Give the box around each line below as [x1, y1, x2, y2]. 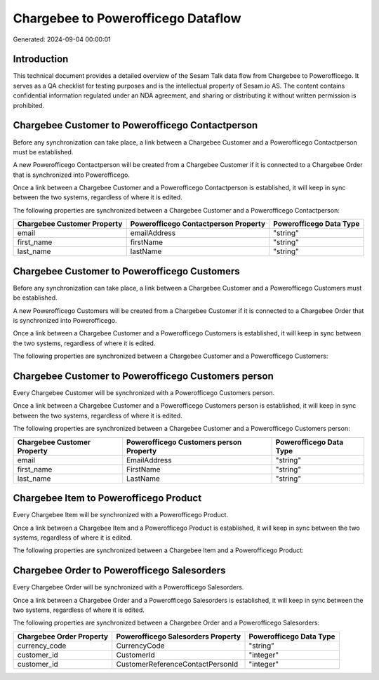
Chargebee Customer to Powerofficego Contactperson [13, 119, 258, 131]
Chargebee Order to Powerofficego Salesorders [13, 565, 226, 577]
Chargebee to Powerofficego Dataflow [13, 11, 241, 26]
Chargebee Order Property [17, 632, 109, 641]
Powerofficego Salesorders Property [116, 632, 241, 641]
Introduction [13, 53, 69, 65]
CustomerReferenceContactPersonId [116, 659, 239, 669]
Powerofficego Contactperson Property [130, 219, 266, 229]
